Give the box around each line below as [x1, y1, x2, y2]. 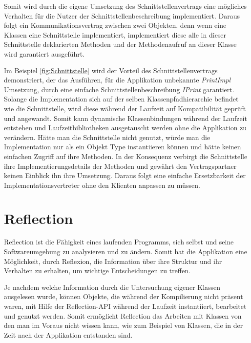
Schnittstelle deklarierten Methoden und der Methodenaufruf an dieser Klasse [4, 39, 237, 49]
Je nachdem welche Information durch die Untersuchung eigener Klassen [4, 282, 221, 292]
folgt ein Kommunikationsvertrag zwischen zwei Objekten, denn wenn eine [4, 20, 227, 30]
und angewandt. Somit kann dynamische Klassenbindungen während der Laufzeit [4, 113, 247, 123]
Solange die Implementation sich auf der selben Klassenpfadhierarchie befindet [4, 94, 239, 104]
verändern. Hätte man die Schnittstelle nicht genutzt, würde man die [4, 132, 210, 142]
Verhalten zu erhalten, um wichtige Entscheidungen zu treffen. [4, 265, 190, 276]
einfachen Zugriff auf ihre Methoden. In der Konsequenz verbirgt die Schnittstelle [4, 151, 248, 161]
